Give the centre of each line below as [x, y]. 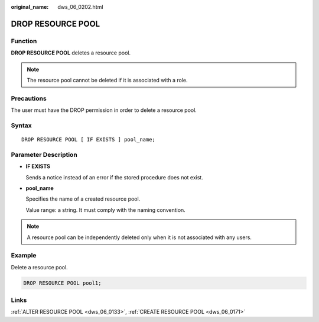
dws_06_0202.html [80, 7]
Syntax [21, 125]
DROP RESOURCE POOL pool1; [62, 283]
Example [24, 256]
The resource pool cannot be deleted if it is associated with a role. [108, 80]
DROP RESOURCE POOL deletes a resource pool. [71, 53]
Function [24, 41]
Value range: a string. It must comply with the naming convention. [105, 210]
